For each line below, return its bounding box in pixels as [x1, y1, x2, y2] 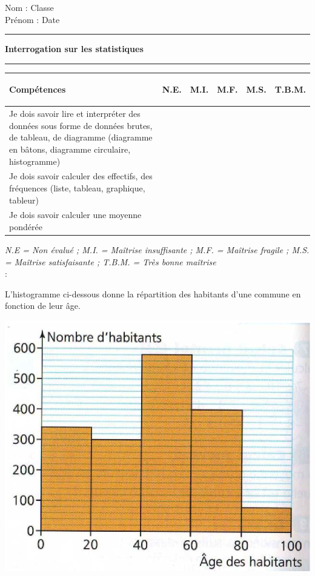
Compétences [9, 83, 66, 96]
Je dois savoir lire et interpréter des [9, 107, 141, 120]
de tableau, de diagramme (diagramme [9, 131, 153, 144]
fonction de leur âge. [5, 299, 81, 312]
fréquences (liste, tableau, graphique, [9, 181, 145, 194]
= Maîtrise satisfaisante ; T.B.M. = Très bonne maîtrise [5, 255, 216, 268]
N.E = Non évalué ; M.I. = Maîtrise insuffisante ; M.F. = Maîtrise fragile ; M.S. [5, 243, 310, 256]
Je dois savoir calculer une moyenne [9, 208, 142, 221]
